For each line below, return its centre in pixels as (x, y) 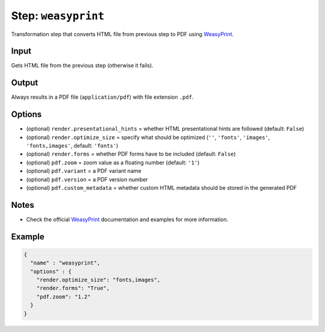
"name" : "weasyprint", (65, 263)
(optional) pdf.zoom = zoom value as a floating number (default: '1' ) (113, 162)
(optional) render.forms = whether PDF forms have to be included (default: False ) (131, 154)
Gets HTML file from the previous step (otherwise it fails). (82, 66)
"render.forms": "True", (73, 288)
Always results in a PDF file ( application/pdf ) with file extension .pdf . (102, 97)
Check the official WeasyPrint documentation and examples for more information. (127, 219)
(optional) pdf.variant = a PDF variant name (84, 171)
